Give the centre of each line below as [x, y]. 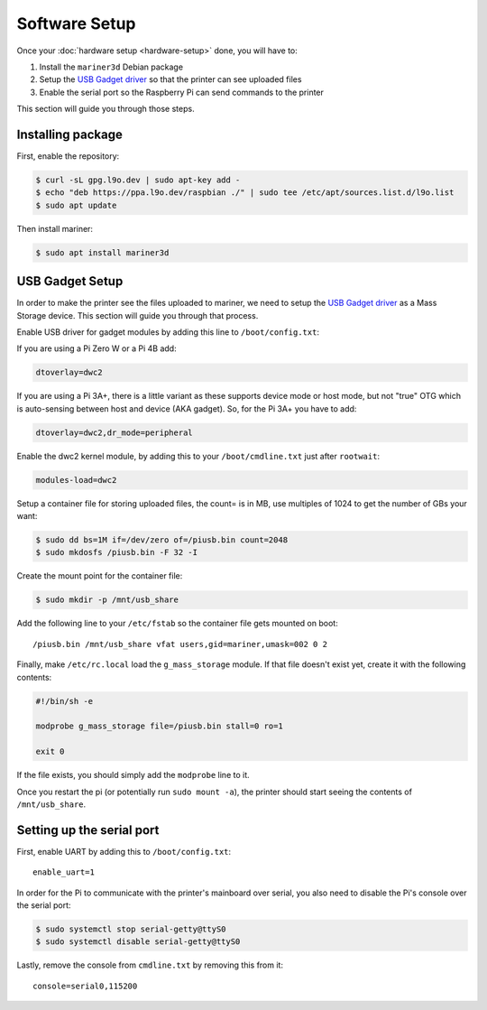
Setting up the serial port [88, 830]
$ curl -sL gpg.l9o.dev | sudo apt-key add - [138, 180]
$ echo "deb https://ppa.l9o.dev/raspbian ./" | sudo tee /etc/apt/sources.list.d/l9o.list [245, 193]
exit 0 [50, 752]
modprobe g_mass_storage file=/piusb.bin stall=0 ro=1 [159, 726]
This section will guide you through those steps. [106, 109]
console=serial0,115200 [85, 986]
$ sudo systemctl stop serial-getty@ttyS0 [131, 929]
